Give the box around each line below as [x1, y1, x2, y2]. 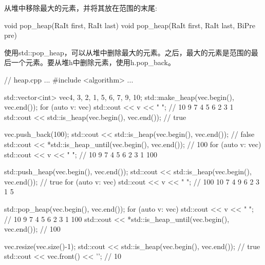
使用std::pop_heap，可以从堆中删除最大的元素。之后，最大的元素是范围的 [4, 47, 251, 57]
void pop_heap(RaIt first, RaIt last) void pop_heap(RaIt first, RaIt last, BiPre [4, 19, 255, 30]
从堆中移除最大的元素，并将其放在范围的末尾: [4, 3, 157, 13]
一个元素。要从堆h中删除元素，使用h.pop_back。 [11, 57, 175, 68]
